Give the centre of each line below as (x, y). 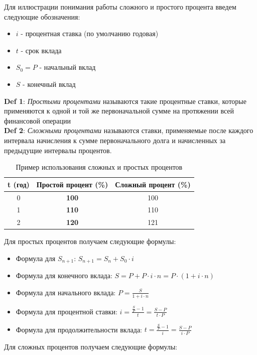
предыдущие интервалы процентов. (58, 150)
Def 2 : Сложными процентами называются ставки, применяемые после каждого (129, 130)
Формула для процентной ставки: (67, 311)
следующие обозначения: (42, 16)
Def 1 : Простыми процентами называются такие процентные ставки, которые (125, 101)
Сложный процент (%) (153, 184)
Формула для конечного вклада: (64, 275)
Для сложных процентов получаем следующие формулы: (91, 346)
